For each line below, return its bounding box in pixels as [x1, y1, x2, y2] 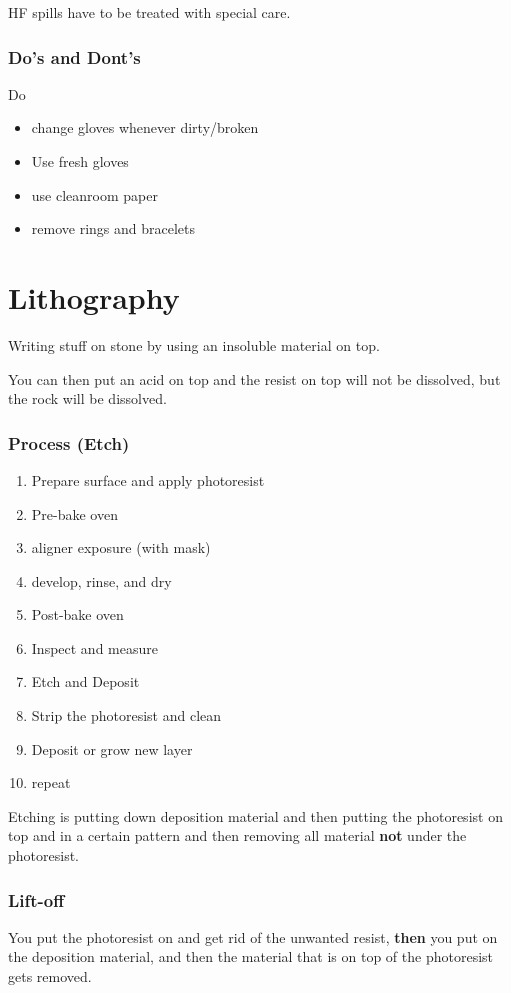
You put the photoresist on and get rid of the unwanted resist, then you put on [8, 926, 498, 947]
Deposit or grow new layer [31, 738, 193, 759]
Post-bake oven [31, 604, 124, 625]
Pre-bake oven [31, 503, 118, 524]
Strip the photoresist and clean [31, 705, 222, 726]
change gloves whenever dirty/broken [31, 117, 259, 138]
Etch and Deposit [31, 671, 140, 692]
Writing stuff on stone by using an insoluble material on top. [8, 334, 380, 355]
